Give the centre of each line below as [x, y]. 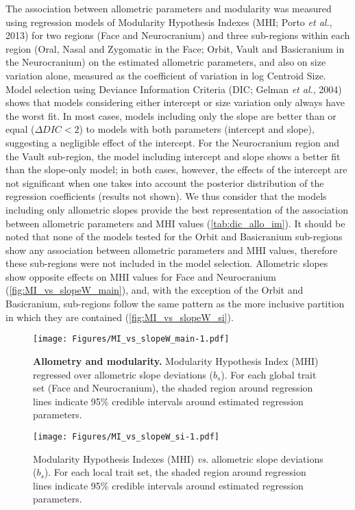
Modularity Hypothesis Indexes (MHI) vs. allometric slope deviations [178, 458]
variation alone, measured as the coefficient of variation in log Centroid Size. [166, 75]
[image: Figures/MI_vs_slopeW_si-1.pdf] [126, 436]
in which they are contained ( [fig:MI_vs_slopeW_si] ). [120, 317]
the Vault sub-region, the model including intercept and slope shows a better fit [173, 156]
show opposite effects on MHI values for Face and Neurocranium [141, 276]
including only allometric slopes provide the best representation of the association [177, 209]
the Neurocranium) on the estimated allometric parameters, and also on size [166, 62]
